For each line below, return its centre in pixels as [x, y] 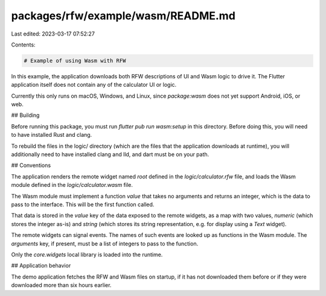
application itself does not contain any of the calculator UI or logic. [94, 85]
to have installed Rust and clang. [52, 135]
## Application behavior [41, 266]
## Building [25, 115]
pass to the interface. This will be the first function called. [83, 204]
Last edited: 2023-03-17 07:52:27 [53, 34]
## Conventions [31, 165]
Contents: [23, 45]
